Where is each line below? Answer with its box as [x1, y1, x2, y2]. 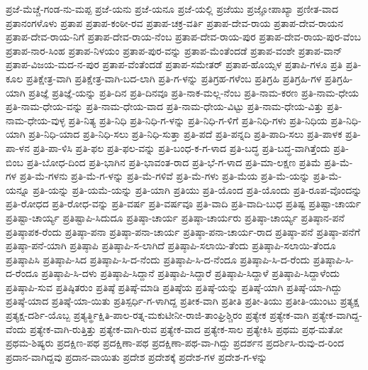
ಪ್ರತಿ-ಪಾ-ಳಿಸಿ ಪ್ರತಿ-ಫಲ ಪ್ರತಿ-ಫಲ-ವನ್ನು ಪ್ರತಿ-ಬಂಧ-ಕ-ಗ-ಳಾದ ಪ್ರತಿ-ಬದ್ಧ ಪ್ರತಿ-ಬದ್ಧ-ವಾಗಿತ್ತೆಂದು [33, 140, 330, 155]
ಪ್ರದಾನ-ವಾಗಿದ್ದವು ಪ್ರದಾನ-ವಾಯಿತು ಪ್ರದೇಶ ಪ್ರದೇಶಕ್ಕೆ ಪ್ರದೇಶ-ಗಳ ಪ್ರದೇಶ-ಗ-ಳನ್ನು [6, 349, 268, 364]
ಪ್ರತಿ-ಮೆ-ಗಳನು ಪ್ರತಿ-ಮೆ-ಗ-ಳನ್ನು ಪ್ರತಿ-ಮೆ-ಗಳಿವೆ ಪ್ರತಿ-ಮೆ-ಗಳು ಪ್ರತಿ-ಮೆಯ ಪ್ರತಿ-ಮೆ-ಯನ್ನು [19, 168, 311, 183]
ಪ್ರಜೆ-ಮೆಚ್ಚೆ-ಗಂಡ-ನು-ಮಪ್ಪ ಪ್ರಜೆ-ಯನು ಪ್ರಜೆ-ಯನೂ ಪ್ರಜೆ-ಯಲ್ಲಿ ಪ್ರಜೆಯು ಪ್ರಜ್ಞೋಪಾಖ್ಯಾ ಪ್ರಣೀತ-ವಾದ [6, 1, 339, 16]
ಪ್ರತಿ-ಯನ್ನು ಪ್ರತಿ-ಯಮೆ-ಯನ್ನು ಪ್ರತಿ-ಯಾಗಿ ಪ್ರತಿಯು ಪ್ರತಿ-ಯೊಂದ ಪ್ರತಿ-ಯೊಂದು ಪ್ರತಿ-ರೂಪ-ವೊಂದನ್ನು [33, 182, 362, 197]
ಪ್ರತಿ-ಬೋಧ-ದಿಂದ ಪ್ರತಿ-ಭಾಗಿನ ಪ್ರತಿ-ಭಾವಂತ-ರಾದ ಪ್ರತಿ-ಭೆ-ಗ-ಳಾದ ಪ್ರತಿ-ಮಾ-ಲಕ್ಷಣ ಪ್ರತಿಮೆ [26, 154, 321, 169]
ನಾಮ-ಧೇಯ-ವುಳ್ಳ [6, 112, 65, 127]
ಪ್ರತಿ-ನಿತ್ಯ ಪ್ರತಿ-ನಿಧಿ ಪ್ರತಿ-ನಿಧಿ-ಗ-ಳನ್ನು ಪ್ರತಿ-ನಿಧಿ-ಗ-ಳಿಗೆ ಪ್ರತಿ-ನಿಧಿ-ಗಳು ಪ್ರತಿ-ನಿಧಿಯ [68, 112, 328, 127]
